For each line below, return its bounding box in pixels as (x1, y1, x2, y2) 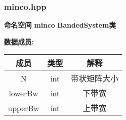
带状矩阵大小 (71, 73, 119, 84)
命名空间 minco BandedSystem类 (4, 20, 116, 30)
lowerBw (9, 87, 39, 99)
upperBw (8, 102, 40, 114)
